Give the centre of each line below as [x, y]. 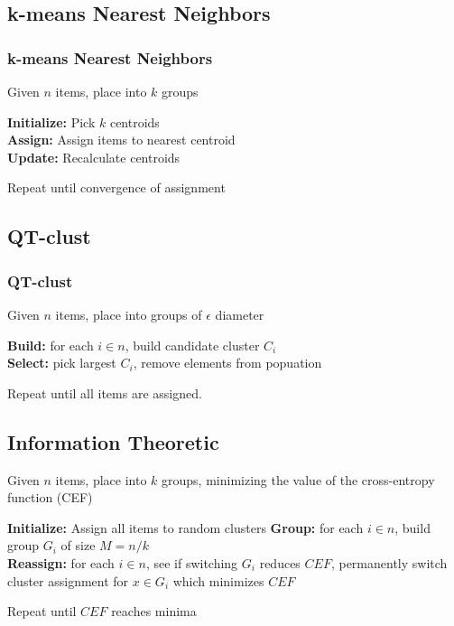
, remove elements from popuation [227, 363]
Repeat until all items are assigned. [105, 392]
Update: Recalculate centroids [94, 157]
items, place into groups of [129, 314]
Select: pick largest [62, 363]
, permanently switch [389, 562]
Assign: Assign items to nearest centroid [121, 140]
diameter [240, 314]
